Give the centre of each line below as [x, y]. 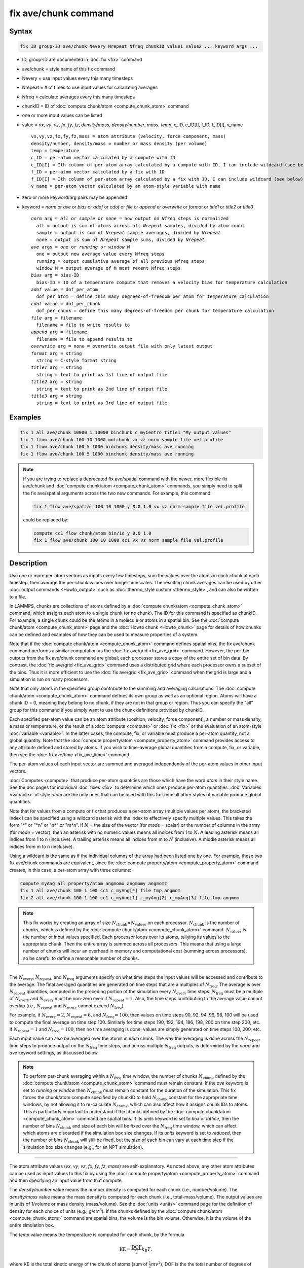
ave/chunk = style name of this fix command [69, 69]
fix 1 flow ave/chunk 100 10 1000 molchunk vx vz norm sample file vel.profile [122, 439]
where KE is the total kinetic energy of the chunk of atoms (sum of [79, 1264]
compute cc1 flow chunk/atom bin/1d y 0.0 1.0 [92, 533]
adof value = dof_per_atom [65, 290]
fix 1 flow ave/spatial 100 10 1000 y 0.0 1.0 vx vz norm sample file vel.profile [139, 506]
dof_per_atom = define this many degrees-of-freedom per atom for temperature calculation [153, 296]
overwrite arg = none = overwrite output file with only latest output [122, 346]
